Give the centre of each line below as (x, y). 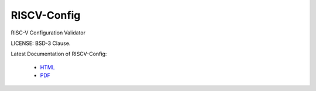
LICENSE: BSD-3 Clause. (41, 43)
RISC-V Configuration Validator (48, 33)
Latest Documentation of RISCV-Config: (59, 54)
